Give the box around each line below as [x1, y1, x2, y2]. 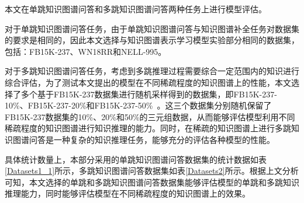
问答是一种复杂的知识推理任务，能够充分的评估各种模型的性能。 [29, 133, 275, 145]
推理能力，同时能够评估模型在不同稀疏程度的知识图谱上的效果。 [5, 187, 250, 199]
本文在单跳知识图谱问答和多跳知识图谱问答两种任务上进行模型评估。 [5, 3, 267, 15]
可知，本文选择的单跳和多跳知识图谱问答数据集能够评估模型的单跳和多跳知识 [5, 176, 299, 188]
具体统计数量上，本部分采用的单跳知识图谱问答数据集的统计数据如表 [5, 153, 267, 165]
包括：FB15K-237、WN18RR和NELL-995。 [5, 45, 167, 57]
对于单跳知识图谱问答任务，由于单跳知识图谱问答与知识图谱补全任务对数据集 [5, 22, 299, 34]
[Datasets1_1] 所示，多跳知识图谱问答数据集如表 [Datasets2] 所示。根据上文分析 [5, 164, 299, 177]
